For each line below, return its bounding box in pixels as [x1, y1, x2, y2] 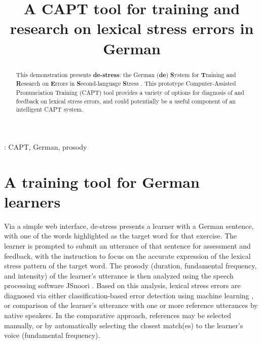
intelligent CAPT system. [16, 105, 84, 114]
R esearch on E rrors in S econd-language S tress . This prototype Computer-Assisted [16, 79, 236, 88]
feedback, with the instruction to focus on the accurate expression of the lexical [4, 250, 251, 261]
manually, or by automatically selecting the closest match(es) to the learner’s [4, 320, 243, 330]
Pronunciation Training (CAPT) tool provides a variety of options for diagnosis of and [16, 88, 244, 96]
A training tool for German [4, 171, 200, 192]
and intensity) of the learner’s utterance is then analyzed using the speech [4, 270, 234, 281]
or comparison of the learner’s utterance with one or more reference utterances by [4, 300, 258, 311]
